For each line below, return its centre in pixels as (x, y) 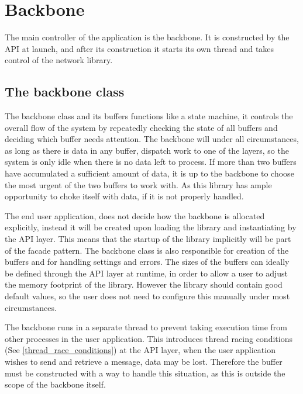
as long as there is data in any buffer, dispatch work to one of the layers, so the (147, 150)
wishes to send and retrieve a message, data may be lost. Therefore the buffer (144, 361)
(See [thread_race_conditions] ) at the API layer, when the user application (140, 350)
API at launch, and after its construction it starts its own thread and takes (140, 48)
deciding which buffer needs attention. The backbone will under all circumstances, (152, 139)
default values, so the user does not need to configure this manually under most (147, 296)
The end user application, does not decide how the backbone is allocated (135, 215)
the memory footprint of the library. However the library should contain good (144, 284)
